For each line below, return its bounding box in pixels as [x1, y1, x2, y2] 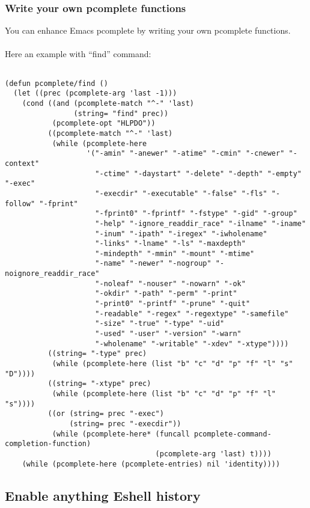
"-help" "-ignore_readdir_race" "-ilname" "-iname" [95, 219, 306, 228]
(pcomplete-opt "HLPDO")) [52, 119, 156, 128]
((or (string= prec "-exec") [47, 409, 164, 418]
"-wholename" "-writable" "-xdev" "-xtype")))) [95, 339, 289, 348]
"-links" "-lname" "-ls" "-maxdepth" [95, 239, 246, 248]
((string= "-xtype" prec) [47, 379, 151, 388]
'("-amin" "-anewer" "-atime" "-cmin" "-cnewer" [87, 149, 285, 158]
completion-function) [5, 439, 91, 448]
